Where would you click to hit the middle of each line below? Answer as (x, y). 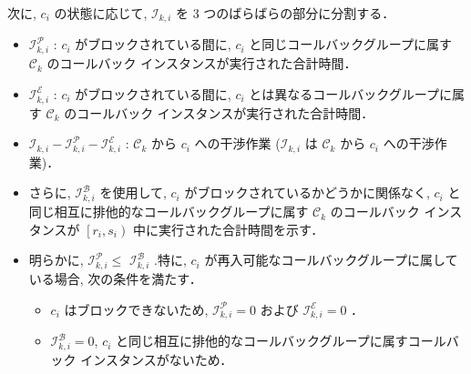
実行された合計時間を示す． (241, 229)
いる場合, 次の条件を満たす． (115, 279)
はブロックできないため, (136, 309)
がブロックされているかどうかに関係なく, (307, 192)
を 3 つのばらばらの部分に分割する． (286, 13)
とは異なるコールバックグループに (350, 93)
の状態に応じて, (101, 13)
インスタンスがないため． (157, 360)
